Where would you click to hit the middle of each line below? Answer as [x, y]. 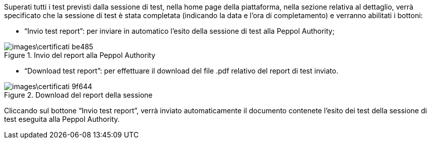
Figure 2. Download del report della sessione [78, 95]
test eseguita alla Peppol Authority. [62, 119]
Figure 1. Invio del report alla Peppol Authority [80, 55]
